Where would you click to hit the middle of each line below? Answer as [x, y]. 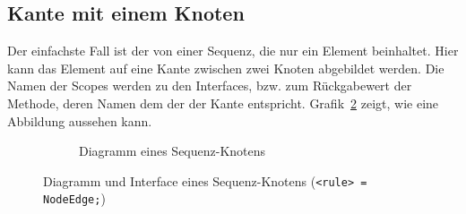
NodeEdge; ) [74, 198]
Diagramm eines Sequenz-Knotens [173, 151]
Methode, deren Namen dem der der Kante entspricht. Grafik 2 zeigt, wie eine [223, 103]
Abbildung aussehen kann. [80, 120]
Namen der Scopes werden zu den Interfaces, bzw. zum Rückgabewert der [210, 86]
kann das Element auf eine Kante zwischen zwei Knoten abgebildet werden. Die [226, 68]
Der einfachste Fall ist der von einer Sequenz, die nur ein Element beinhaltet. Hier [233, 51]
